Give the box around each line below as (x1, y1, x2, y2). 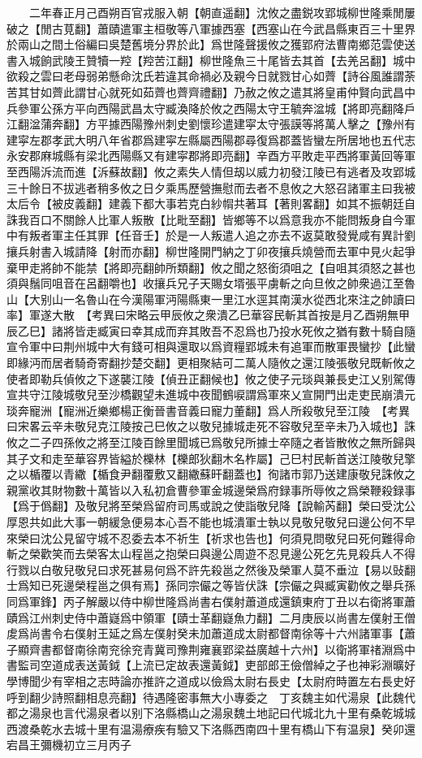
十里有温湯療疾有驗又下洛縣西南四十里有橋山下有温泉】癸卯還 (85, 720, 416, 737)
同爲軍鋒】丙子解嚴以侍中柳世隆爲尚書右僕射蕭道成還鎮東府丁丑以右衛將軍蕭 (6, 592, 416, 609)
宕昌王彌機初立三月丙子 (6, 736, 131, 753)
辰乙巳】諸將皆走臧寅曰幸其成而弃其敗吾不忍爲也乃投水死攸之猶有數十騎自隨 (6, 322, 416, 339)
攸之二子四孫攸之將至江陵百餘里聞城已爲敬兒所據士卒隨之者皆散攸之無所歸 (6, 434, 404, 451)
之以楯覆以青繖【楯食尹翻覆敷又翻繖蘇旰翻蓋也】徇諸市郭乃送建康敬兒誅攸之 (6, 466, 416, 483)
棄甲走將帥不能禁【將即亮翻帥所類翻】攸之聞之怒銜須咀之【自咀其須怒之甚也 (6, 258, 416, 275)
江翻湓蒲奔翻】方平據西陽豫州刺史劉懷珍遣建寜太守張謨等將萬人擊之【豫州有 (6, 115, 416, 132)
